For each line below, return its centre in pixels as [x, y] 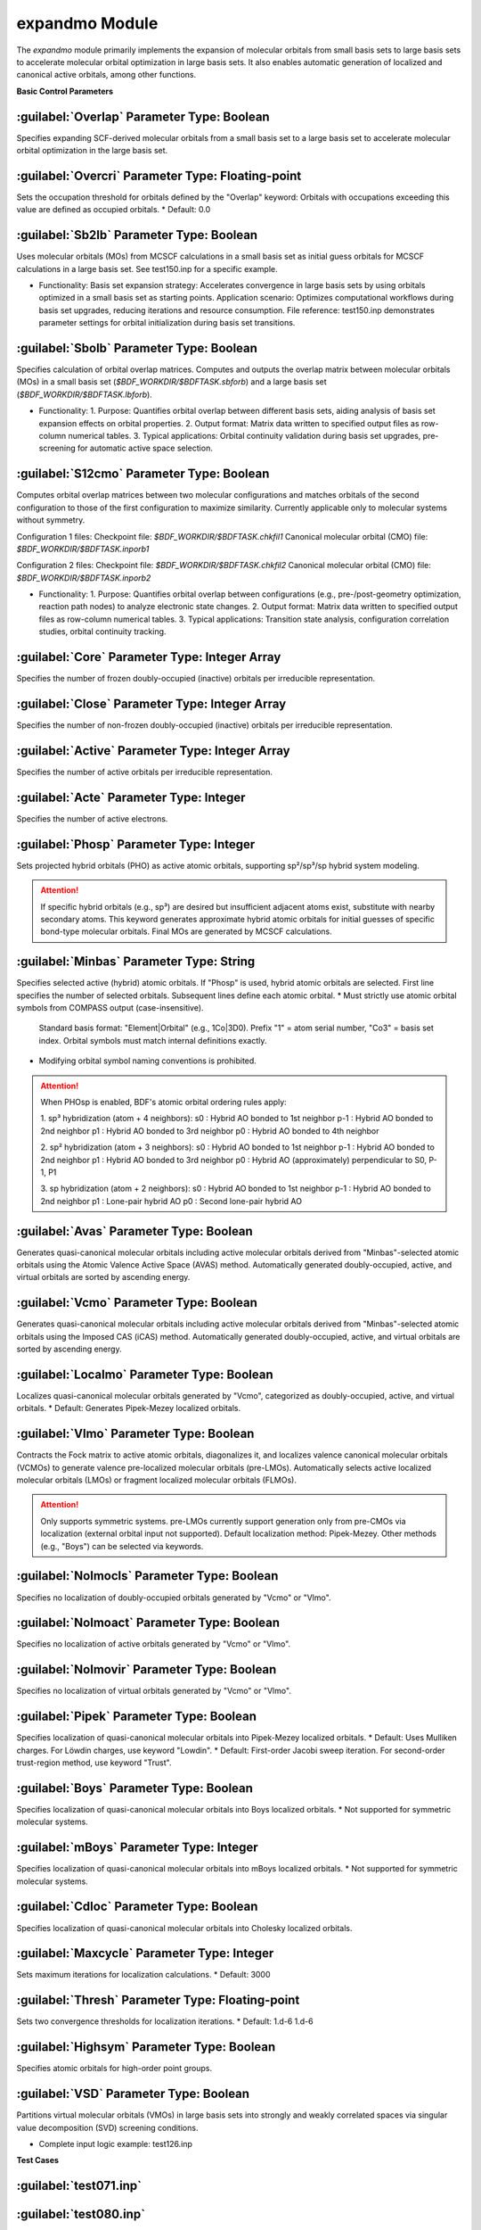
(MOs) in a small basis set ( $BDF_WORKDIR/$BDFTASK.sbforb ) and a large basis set [171, 382]
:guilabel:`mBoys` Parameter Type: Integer [137, 1848]
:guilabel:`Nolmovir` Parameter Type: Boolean [147, 1669]
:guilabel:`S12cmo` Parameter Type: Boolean [143, 474]
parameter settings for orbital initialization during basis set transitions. [167, 323]
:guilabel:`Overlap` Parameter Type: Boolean [143, 116]
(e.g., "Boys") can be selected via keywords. [122, 1546]
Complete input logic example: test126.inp [116, 2143]
